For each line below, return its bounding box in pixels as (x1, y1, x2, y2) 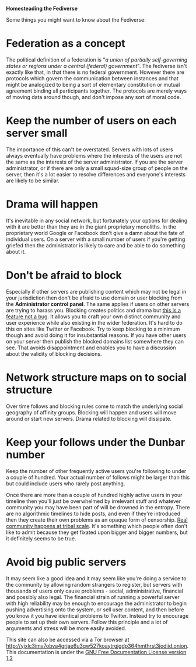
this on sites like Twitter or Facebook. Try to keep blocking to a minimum (6, 325, 180, 332)
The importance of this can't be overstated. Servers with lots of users (6, 146, 173, 153)
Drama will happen (6, 198, 99, 211)
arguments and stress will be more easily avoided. (6, 624, 127, 632)
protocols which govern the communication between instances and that (6, 74, 179, 81)
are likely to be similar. (6, 177, 60, 184)
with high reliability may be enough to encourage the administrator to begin (6, 600, 187, 607)
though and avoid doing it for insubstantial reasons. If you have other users (6, 331, 187, 339)
